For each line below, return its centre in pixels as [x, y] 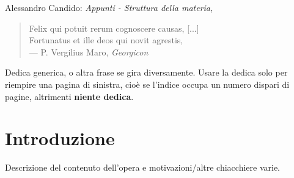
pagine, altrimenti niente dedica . [69, 96]
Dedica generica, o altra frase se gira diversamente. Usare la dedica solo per [146, 72]
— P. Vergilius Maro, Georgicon [89, 52]
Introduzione [60, 138]
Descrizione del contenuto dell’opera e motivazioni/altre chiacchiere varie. [142, 167]
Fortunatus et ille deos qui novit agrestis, [106, 40]
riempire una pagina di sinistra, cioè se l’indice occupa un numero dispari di [147, 84]
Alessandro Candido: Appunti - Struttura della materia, [109, 7]
